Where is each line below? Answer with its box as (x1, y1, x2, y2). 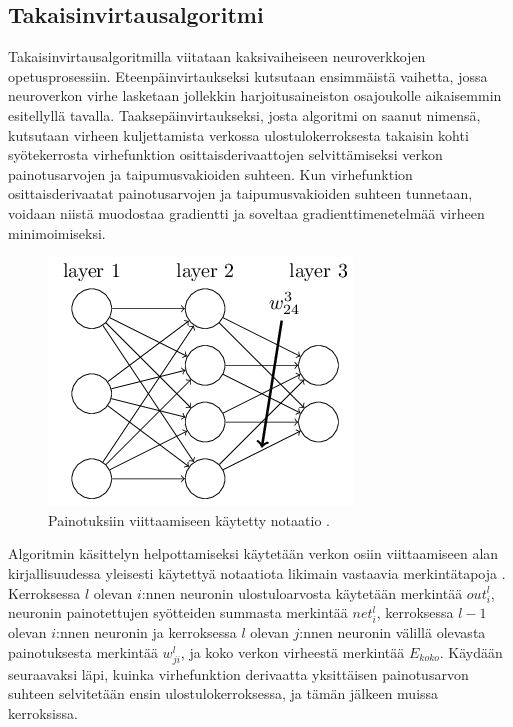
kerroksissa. (8, 702, 78, 723)
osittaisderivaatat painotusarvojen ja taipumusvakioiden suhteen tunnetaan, (8, 183, 473, 204)
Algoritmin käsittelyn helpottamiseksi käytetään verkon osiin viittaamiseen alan (8, 543, 499, 564)
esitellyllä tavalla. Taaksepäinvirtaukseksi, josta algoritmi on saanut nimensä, (8, 104, 481, 125)
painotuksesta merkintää (8, 641, 158, 662)
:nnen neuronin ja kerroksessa (56, 621, 237, 642)
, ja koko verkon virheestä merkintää (180, 641, 405, 662)
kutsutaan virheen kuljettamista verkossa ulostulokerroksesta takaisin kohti (8, 124, 469, 145)
